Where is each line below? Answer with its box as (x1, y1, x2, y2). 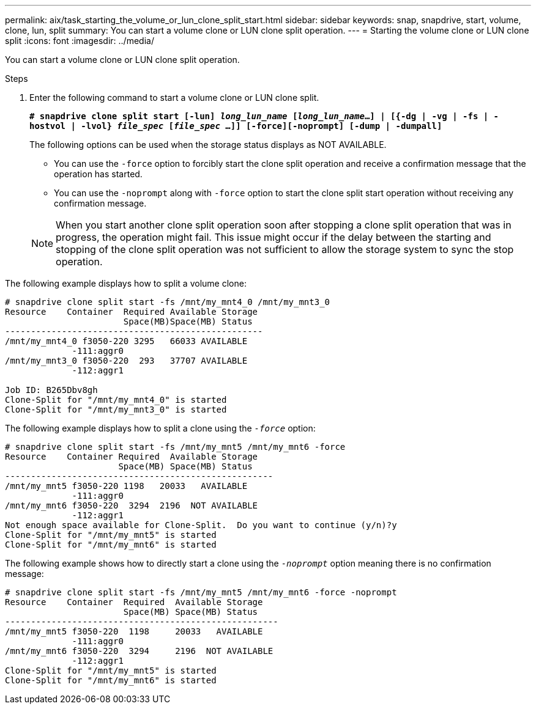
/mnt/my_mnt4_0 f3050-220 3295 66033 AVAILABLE (5, 336, 248, 346)
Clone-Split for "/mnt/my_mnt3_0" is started (5, 405, 227, 414)
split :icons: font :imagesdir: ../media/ (5, 35, 154, 46)
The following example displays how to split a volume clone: (5, 278, 247, 288)
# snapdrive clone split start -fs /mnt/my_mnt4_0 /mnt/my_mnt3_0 (5, 297, 330, 307)
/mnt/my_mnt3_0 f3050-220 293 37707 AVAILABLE (5, 356, 248, 366)
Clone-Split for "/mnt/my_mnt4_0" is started (5, 395, 227, 405)
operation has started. (54, 169, 143, 179)
